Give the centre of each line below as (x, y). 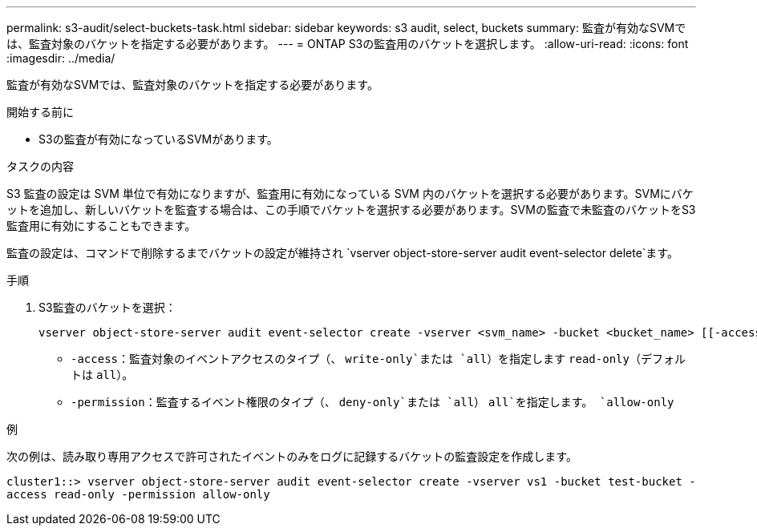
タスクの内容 (40, 166)
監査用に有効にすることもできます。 (101, 226)
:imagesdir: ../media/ (61, 58)
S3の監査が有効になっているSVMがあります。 (158, 139)
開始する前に (40, 112)
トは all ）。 (102, 375)
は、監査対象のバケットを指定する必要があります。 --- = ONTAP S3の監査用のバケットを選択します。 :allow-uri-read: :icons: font (348, 44)
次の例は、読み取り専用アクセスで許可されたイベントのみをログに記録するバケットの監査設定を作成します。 (292, 456)
